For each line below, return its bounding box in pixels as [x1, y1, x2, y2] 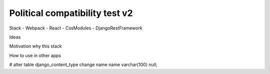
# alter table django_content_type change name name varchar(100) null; [9, 61, 157, 67]
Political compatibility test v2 [9, 7, 133, 18]
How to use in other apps [9, 52, 61, 58]
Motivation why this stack [9, 43, 62, 49]
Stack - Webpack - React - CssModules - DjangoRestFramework [9, 25, 142, 31]
